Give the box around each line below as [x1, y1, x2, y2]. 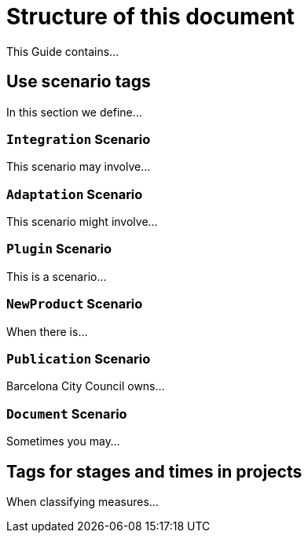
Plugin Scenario [6, 241, 112, 257]
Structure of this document [6, 3, 295, 30]
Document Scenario [6, 405, 127, 422]
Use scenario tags [6, 72, 151, 92]
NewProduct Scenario [6, 296, 143, 312]
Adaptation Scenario [6, 186, 143, 202]
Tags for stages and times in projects [6, 461, 302, 482]
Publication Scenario [6, 350, 151, 367]
